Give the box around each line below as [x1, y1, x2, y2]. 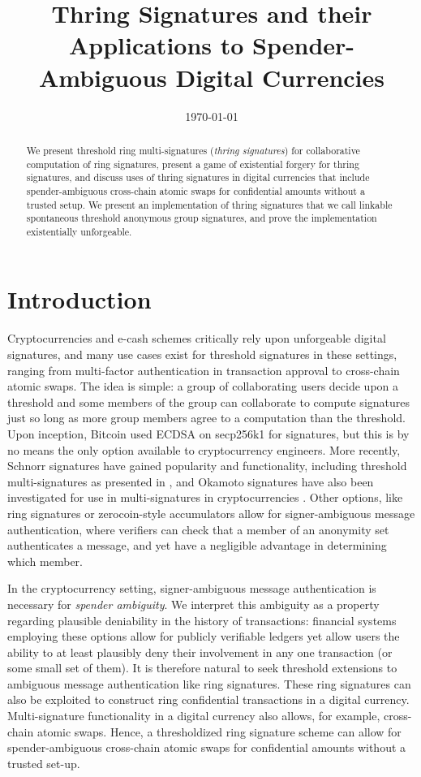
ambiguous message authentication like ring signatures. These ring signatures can [7, 675, 411, 692]
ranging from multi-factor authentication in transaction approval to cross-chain [7, 361, 400, 378]
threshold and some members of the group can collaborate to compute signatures [7, 393, 410, 410]
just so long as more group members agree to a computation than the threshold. [7, 409, 406, 426]
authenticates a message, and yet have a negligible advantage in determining [7, 537, 387, 554]
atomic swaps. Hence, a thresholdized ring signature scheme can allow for [37, 723, 402, 740]
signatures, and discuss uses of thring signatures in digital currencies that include [26, 171, 370, 184]
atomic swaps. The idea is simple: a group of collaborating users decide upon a [7, 378, 399, 395]
